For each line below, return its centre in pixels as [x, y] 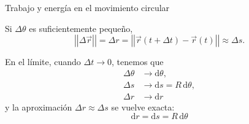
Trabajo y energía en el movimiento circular [87, 7]
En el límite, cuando [43, 62]
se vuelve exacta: [143, 107]
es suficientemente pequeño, [81, 28]
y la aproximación [39, 107]
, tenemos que [138, 62]
